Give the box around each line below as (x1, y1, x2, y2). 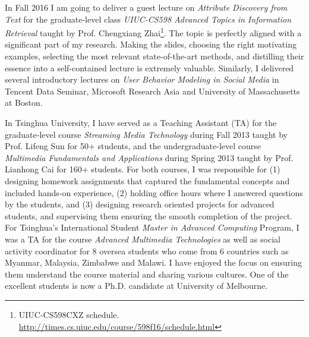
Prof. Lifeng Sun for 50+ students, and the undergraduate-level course (5, 140, 261, 152)
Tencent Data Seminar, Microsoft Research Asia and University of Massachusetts (5, 84, 300, 97)
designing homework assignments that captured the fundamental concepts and (5, 174, 290, 187)
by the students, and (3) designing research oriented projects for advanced (5, 198, 275, 210)
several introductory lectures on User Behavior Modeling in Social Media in (5, 73, 279, 86)
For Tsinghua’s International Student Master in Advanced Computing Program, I (5, 221, 299, 234)
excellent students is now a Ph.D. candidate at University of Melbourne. (5, 279, 268, 292)
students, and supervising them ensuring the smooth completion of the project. (5, 209, 292, 222)
